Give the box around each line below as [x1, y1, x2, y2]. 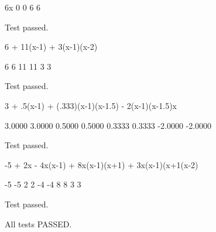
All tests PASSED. [5, 217, 72, 230]
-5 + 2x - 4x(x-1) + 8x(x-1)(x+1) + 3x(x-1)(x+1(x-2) [5, 158, 198, 170]
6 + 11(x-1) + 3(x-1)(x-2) [5, 40, 98, 53]
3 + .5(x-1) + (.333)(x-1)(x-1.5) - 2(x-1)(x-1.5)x [5, 99, 177, 111]
